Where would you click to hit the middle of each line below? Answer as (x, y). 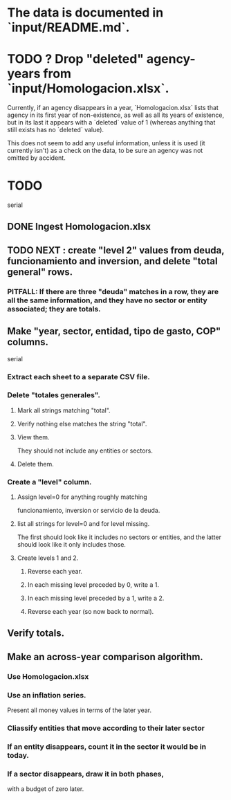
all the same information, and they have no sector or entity (107, 300)
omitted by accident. (36, 158)
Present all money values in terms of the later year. (80, 710)
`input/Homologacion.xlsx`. (88, 89)
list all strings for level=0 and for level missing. (83, 524)
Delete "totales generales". (54, 395)
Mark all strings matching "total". (64, 410)
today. (18, 755)
